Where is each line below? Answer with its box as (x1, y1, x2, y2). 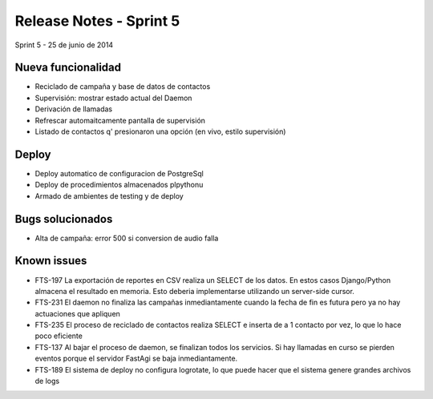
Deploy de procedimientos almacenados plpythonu (34, 180, 204, 190)
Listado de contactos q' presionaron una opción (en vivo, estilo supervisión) (34, 127, 286, 136)
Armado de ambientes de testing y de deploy (34, 191, 184, 200)
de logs (34, 377, 60, 386)
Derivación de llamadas (34, 104, 112, 114)
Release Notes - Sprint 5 (14, 12, 180, 30)
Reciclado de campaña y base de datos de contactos (34, 82, 211, 91)
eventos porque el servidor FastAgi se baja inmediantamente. (34, 353, 238, 364)
